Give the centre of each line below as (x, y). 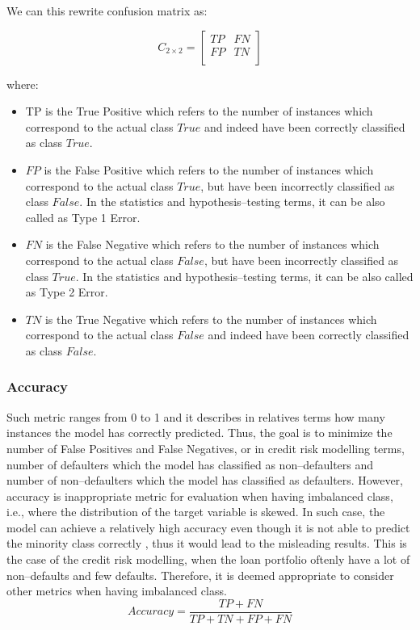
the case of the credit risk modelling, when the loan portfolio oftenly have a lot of (208, 559)
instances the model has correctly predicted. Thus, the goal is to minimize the (199, 433)
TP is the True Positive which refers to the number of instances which (199, 111)
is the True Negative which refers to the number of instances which (211, 319)
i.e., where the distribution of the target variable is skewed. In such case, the (196, 512)
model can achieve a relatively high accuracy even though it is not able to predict (208, 527)
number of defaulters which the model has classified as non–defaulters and (190, 464)
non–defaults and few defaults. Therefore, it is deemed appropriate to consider (200, 575)
